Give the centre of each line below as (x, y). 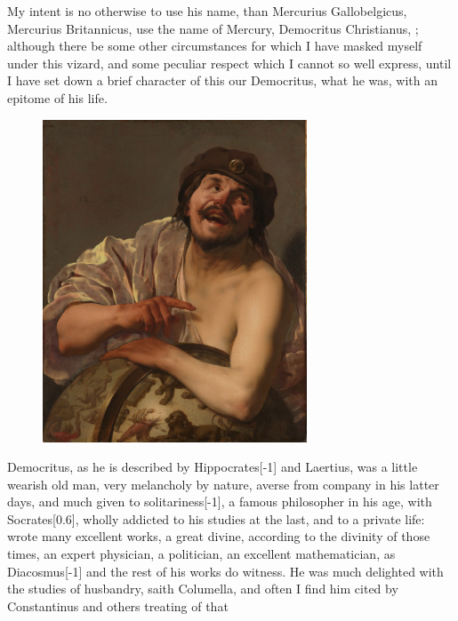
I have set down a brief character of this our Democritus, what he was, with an (223, 80)
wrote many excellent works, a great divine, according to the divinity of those (219, 536)
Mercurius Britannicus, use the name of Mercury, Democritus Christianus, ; (213, 28)
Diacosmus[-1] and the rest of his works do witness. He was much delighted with (225, 571)
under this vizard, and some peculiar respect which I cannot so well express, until (229, 63)
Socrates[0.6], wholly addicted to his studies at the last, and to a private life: (216, 518)
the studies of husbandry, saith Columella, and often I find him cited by (203, 589)
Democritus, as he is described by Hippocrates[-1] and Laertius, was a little (213, 467)
